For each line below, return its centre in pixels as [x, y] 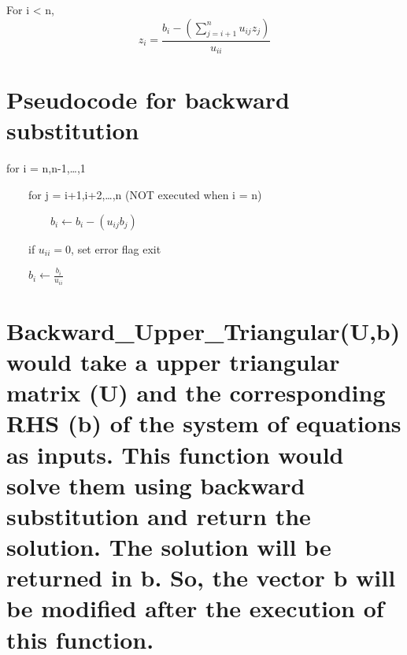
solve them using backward [156, 485]
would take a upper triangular [173, 361]
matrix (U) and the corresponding [196, 392]
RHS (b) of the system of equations [204, 423]
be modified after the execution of [195, 608]
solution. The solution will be [169, 547]
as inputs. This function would [175, 454]
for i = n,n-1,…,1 [46, 168]
